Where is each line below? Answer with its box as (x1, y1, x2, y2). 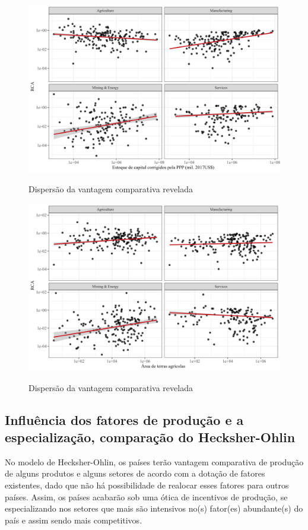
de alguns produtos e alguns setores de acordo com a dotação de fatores (5, 467, 265, 480)
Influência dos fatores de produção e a (5, 410, 244, 429)
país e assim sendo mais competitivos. (5, 513, 142, 526)
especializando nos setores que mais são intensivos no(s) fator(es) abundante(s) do (5, 502, 303, 515)
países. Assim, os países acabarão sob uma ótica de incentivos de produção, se (5, 490, 288, 503)
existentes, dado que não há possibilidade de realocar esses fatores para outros (5, 478, 289, 491)
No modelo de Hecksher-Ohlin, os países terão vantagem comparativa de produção (5, 455, 304, 468)
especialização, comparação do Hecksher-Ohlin (5, 427, 296, 446)
